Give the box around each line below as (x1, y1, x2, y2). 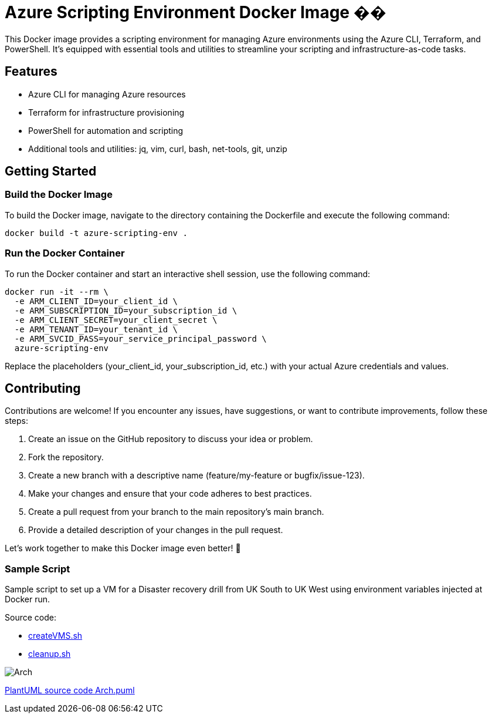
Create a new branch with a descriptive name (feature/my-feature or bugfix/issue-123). (28, 470, 365, 481)
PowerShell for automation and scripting (28, 125, 184, 136)
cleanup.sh (28, 649, 71, 659)
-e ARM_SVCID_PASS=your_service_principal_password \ (14, 333, 267, 343)
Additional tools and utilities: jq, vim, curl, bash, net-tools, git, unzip (28, 143, 287, 154)
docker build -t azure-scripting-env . (5, 228, 188, 238)
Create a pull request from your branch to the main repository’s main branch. (28, 507, 324, 517)
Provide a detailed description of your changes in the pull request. (28, 525, 283, 535)
